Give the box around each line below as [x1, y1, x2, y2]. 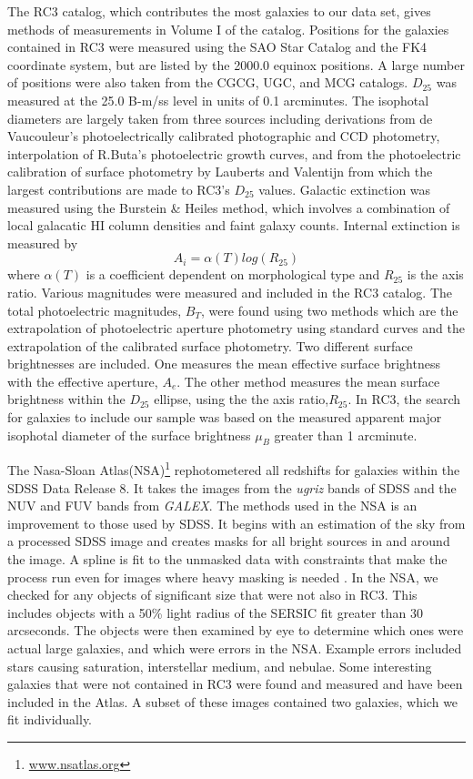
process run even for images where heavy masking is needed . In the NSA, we [7, 567, 438, 586]
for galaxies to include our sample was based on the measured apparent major [7, 408, 442, 427]
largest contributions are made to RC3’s [7, 179, 230, 198]
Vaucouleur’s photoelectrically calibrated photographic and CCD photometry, [7, 126, 440, 146]
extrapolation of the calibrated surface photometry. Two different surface [7, 336, 413, 355]
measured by [7, 233, 78, 252]
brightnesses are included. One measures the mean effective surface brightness [7, 354, 440, 373]
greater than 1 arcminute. [274, 425, 418, 444]
